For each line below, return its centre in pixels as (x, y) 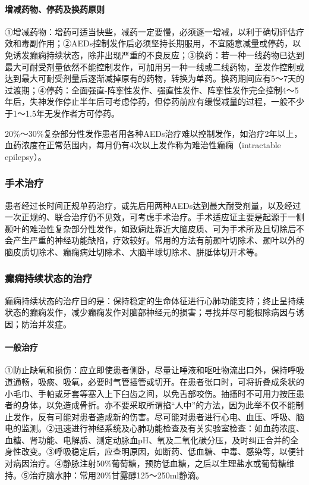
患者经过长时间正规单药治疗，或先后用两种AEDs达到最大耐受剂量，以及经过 (153, 205)
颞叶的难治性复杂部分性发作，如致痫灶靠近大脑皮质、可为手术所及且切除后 (150, 228)
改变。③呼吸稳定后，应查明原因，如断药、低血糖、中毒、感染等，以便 (158, 451)
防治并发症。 (46, 323)
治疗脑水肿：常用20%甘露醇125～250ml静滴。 (117, 475)
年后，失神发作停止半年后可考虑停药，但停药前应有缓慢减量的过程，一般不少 (154, 101)
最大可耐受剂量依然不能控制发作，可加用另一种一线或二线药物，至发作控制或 (154, 66)
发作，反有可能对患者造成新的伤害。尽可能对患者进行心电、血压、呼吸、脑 (158, 416)
